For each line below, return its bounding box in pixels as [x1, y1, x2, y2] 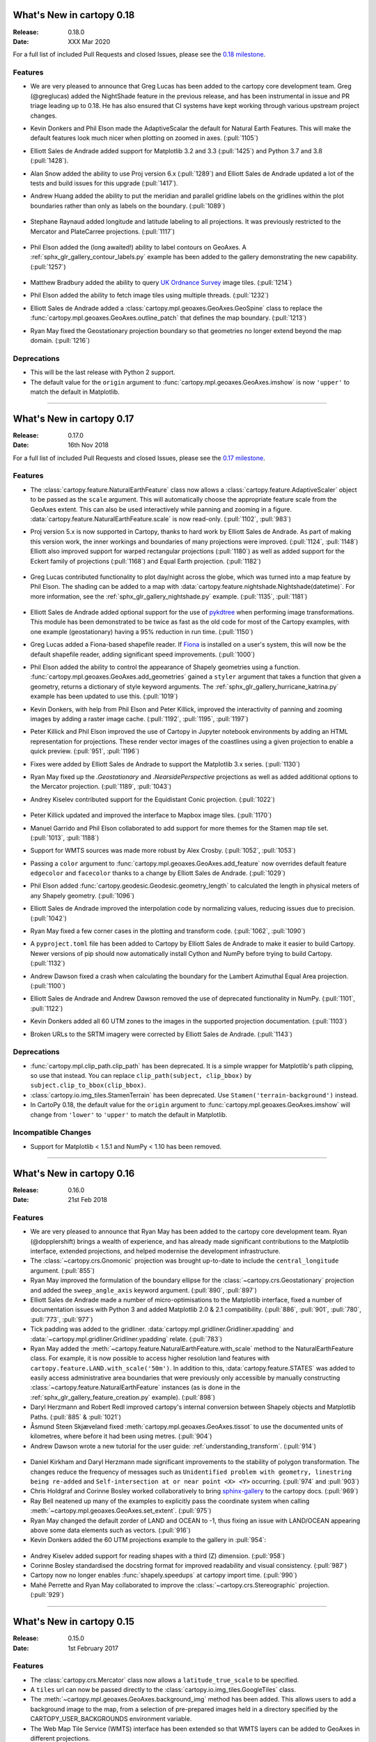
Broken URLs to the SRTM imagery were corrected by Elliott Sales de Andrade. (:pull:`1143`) [30, 1030, 292, 1038]
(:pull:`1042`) [30, 914, 68, 923]
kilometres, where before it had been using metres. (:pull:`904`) [30, 1432, 212, 1440]
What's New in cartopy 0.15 [13, 1616, 135, 1628]
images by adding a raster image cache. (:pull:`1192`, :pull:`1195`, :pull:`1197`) [30, 714, 249, 723]
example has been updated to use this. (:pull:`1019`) [30, 692, 178, 700]
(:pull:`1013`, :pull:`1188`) [30, 833, 100, 842]
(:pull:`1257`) [30, 262, 66, 271]
